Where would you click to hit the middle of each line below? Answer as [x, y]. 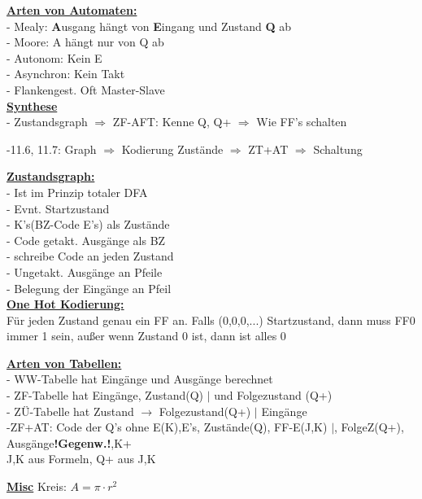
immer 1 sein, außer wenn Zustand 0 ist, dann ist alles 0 [146, 336]
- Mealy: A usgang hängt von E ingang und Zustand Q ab [149, 26]
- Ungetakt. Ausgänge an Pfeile [85, 271]
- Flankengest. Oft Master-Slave [86, 89]
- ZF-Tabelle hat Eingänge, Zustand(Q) [105, 395]
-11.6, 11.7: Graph [52, 149]
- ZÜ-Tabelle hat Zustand [70, 411]
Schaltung [338, 149]
